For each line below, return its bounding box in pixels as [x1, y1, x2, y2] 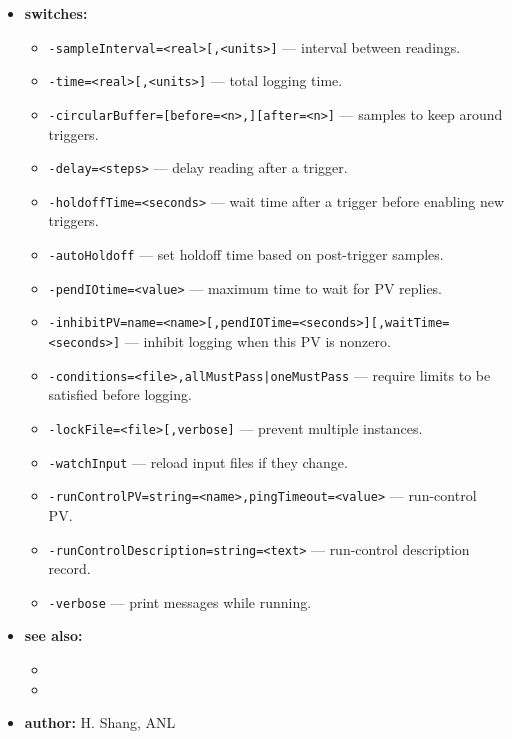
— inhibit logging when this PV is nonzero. [124, 331, 391, 352]
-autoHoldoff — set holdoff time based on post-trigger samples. [48, 244, 444, 265]
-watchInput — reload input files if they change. [48, 451, 348, 472]
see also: [24, 625, 83, 646]
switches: [24, 3, 88, 23]
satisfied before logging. [48, 384, 192, 405]
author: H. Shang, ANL [24, 712, 176, 733]
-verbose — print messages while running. [48, 591, 312, 612]
